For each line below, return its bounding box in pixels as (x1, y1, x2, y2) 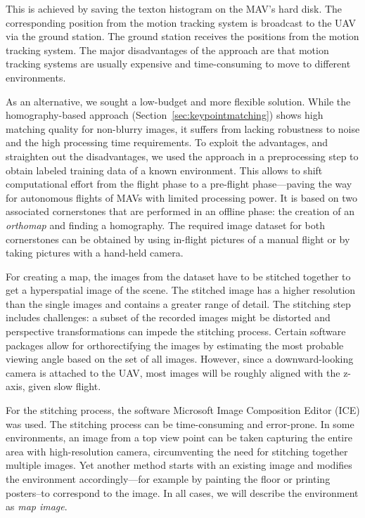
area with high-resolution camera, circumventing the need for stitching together (6, 443, 348, 458)
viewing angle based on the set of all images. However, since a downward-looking (6, 351, 354, 366)
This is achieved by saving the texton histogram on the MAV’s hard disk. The (6, 1, 342, 15)
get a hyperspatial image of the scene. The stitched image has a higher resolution (6, 283, 356, 297)
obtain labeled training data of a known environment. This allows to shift (6, 162, 323, 177)
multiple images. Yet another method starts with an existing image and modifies (6, 458, 352, 472)
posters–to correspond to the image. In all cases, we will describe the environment (6, 485, 359, 500)
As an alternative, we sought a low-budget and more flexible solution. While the (6, 93, 351, 108)
